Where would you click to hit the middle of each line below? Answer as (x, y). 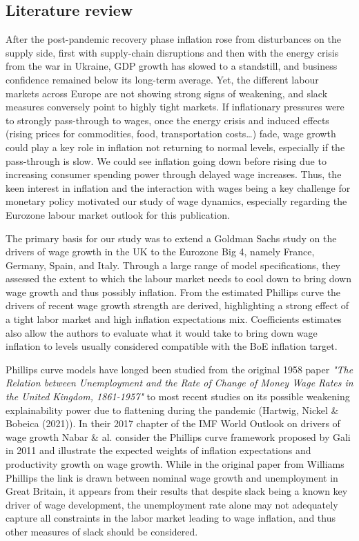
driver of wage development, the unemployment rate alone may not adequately (172, 504)
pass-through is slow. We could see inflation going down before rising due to (166, 160)
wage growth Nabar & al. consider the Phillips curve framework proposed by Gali (178, 436)
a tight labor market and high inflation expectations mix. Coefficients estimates (174, 319)
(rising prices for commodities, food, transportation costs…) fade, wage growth (171, 134)
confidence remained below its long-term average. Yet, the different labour (162, 79)
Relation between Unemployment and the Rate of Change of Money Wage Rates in (179, 383)
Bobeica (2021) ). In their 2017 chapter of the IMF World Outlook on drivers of (173, 423)
